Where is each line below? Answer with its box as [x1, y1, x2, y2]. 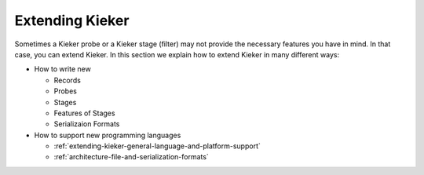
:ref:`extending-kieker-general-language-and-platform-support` [53, 141, 261, 151]
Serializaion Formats [53, 119, 120, 129]
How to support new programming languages [34, 130, 181, 140]
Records [53, 75, 82, 85]
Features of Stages [53, 108, 115, 118]
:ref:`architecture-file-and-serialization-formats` [53, 152, 210, 162]
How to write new [34, 64, 92, 74]
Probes [53, 86, 78, 96]
